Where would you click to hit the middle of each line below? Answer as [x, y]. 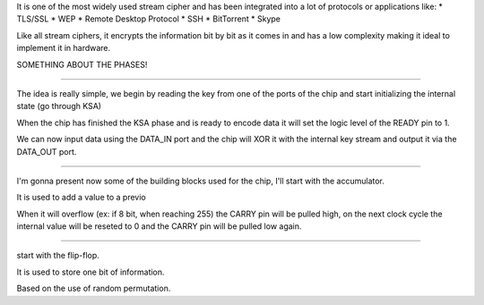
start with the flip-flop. [58, 256]
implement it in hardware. [64, 48]
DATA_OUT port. [47, 151]
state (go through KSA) [59, 106]
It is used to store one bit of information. [91, 272]
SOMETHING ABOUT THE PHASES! [82, 64]
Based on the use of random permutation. [94, 288]
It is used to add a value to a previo [82, 198]
